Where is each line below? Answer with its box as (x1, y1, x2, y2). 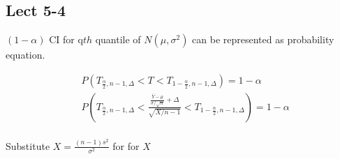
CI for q (49, 32, 83, 47)
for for (112, 138, 140, 153)
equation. (6, 47, 45, 62)
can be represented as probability (192, 32, 334, 47)
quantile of (95, 32, 141, 47)
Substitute (6, 138, 50, 153)
